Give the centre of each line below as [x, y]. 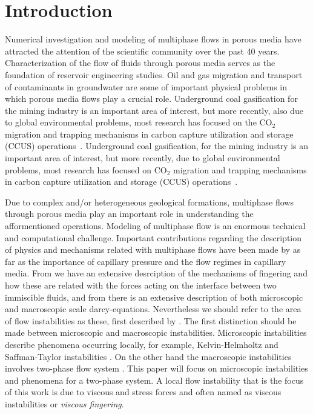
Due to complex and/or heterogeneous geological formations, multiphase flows [149, 202]
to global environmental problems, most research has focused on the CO [139, 122]
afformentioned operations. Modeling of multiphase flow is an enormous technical [155, 226]
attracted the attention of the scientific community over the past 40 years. [142, 51]
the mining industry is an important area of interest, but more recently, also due [154, 110]
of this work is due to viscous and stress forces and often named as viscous [143, 392]
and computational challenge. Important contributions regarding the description [153, 237]
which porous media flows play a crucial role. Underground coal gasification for [151, 98]
